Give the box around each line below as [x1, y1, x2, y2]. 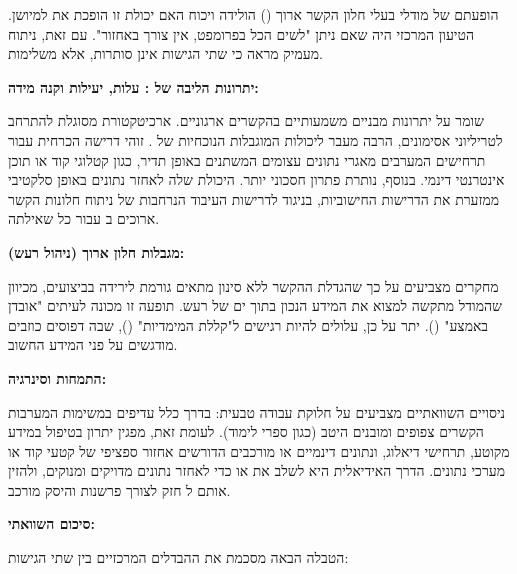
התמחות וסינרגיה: [8, 367, 107, 388]
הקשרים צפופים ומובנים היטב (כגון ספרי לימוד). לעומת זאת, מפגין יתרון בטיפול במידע [8, 421, 484, 442]
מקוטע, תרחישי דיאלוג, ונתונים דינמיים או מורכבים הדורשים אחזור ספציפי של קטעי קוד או [8, 440, 510, 461]
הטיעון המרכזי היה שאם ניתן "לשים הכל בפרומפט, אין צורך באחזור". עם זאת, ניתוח [8, 23, 474, 44]
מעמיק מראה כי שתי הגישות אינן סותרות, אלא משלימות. [8, 43, 323, 64]
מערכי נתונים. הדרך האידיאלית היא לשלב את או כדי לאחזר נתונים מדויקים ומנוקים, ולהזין [8, 460, 505, 481]
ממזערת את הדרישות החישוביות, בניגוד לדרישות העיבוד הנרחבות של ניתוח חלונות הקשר [8, 188, 499, 209]
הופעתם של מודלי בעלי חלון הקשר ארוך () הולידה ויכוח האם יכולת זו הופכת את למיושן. [8, 4, 499, 24]
